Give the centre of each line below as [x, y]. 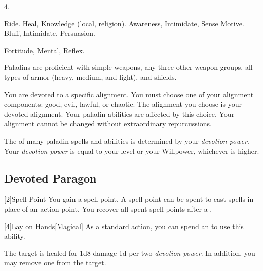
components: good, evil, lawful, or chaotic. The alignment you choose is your [123, 104]
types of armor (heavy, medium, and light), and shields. [90, 77]
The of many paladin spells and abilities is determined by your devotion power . [127, 140]
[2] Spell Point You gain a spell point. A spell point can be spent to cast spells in [129, 199]
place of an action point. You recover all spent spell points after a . [108, 209]
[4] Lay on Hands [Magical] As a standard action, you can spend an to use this [124, 226]
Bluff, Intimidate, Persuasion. [50, 33]
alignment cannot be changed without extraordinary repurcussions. [108, 124]
